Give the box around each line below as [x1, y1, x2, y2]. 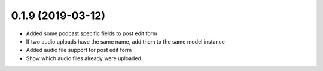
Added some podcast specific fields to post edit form [26, 30, 158, 37]
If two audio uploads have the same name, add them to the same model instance [26, 38, 226, 45]
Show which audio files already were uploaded [26, 54, 142, 62]
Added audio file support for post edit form [26, 47, 132, 54]
